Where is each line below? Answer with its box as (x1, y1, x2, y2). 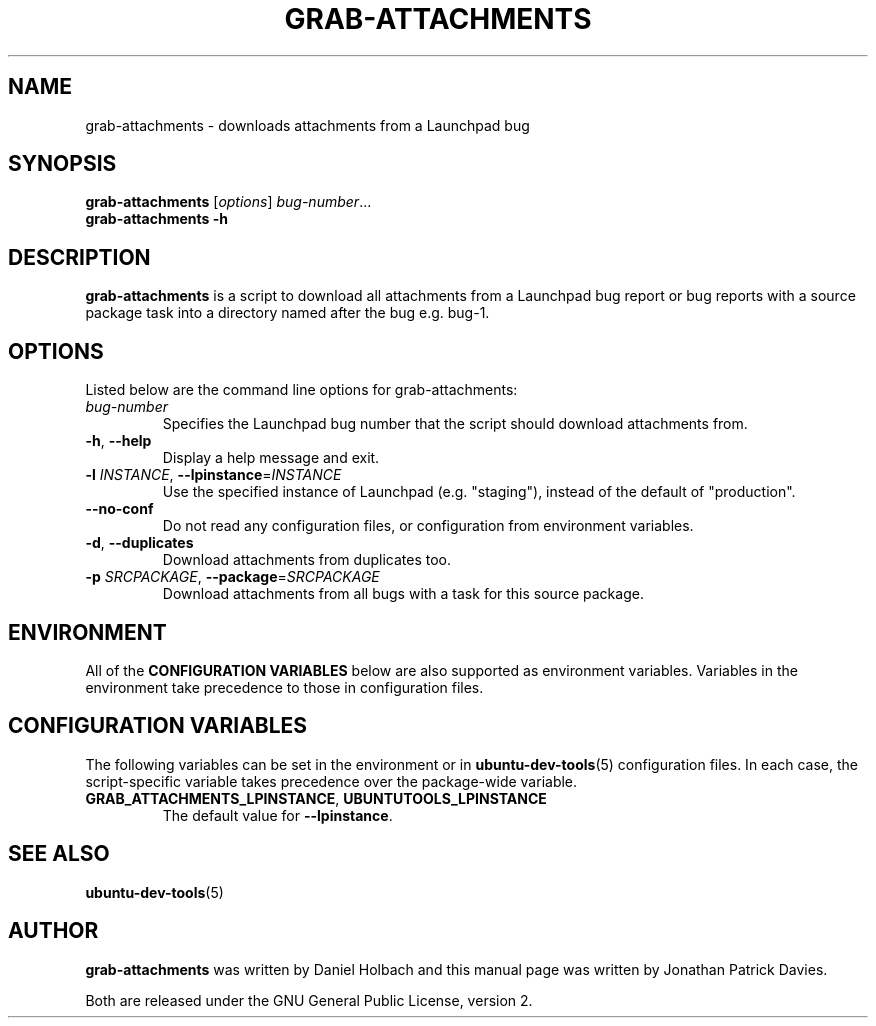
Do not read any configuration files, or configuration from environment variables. (162, 517, 694, 535)
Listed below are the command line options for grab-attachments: (85, 381, 518, 399)
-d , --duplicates (85, 534, 194, 552)
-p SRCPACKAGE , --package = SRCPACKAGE (85, 568, 380, 586)
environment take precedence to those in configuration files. (85, 678, 484, 696)
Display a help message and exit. (162, 449, 380, 467)
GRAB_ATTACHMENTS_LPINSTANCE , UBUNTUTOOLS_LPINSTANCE (85, 789, 547, 807)
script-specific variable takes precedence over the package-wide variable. (85, 772, 578, 790)
